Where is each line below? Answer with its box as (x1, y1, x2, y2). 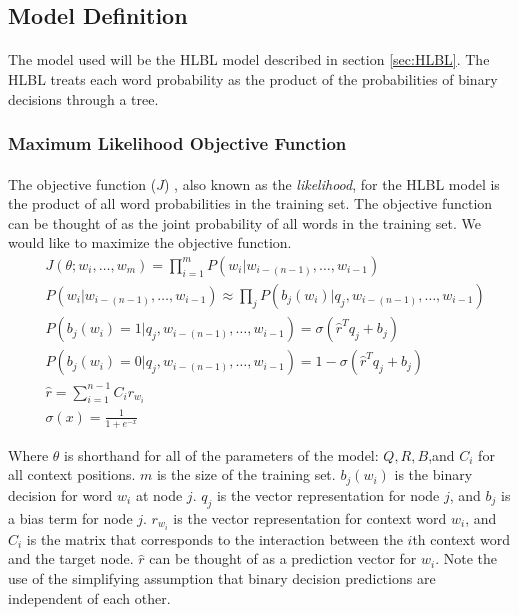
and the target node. (8, 548, 134, 569)
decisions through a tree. (8, 88, 159, 109)
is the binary (394, 464, 473, 485)
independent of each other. (8, 587, 171, 608)
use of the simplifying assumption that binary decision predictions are (8, 567, 436, 588)
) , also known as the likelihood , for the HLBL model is (163, 173, 500, 194)
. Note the (435, 548, 497, 569)
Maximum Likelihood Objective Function (8, 131, 347, 156)
